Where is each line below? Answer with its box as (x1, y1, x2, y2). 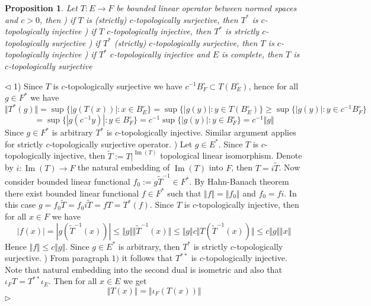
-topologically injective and (113, 48, 210, 60)
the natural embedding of (78, 161, 170, 173)
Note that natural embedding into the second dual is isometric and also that (5, 263, 282, 275)
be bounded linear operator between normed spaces (116, 2, 297, 14)
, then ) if (39, 13, 75, 25)
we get (123, 275, 147, 287)
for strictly (5, 137, 43, 150)
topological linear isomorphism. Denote (160, 149, 302, 162)
